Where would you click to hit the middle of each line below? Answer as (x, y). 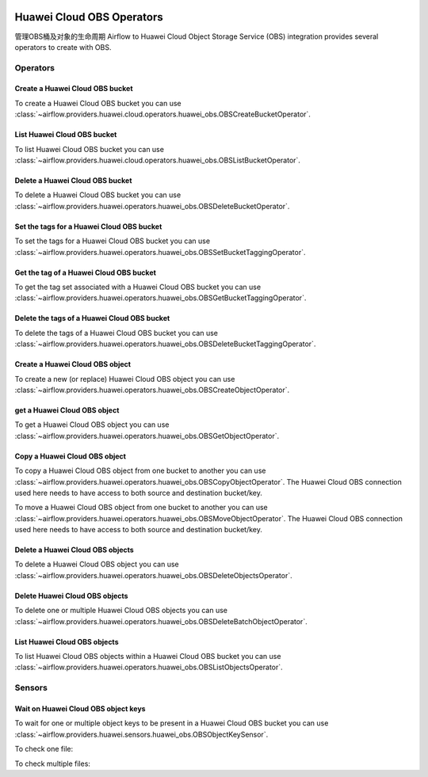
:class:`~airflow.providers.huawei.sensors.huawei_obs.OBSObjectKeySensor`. (141, 734)
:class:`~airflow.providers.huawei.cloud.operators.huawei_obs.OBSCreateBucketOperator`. (162, 114)
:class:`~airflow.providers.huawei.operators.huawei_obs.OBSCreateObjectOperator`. (152, 390)
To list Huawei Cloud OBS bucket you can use (89, 149)
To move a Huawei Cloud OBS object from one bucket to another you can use (141, 508)
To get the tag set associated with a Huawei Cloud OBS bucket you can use (138, 287)
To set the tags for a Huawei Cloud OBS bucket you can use (112, 241)
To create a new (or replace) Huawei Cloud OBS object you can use (125, 379)
